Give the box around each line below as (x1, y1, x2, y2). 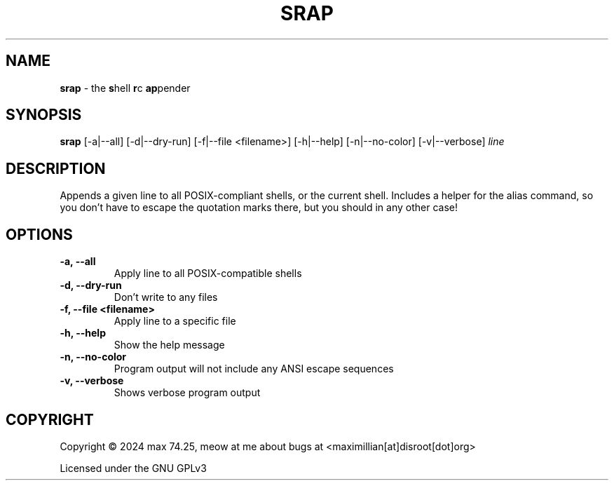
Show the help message (114, 339, 225, 351)
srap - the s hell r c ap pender (60, 81, 191, 94)
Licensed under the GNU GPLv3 (60, 461, 207, 474)
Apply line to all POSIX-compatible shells (114, 267, 302, 280)
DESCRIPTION (6, 159, 106, 177)
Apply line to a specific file (114, 315, 236, 328)
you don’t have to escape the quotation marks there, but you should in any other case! (60, 201, 458, 214)
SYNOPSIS (6, 106, 82, 124)
